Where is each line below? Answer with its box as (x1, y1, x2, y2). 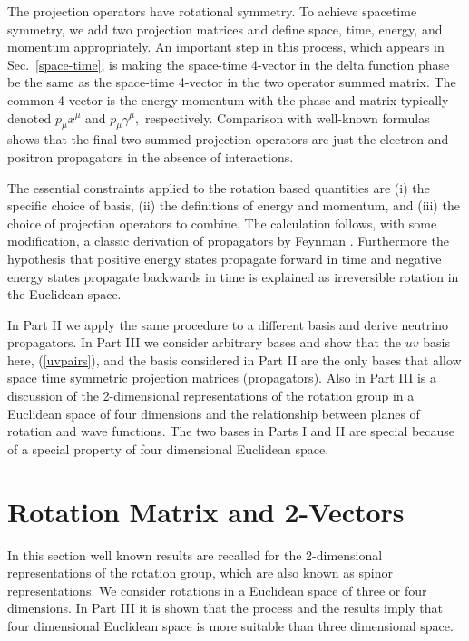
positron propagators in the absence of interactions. (7, 147, 294, 166)
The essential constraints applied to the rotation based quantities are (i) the (7, 178, 430, 197)
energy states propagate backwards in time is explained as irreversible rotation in (7, 267, 459, 286)
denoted (7, 108, 52, 127)
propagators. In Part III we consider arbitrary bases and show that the (7, 333, 402, 352)
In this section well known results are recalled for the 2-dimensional (7, 545, 383, 564)
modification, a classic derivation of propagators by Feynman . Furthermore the (7, 231, 450, 250)
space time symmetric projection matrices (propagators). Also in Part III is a (7, 368, 436, 387)
